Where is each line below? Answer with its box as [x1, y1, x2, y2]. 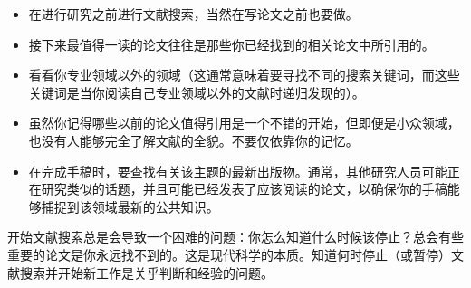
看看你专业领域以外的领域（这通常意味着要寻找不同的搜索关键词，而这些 [28, 65, 460, 84]
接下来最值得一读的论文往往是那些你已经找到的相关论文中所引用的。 [28, 34, 435, 53]
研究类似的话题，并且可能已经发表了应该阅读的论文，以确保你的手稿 [41, 179, 447, 198]
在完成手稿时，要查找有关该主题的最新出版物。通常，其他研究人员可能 [28, 161, 447, 180]
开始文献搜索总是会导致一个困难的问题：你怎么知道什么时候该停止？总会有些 [7, 227, 464, 246]
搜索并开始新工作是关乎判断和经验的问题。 [19, 263, 274, 282]
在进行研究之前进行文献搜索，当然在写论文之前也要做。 [28, 5, 359, 23]
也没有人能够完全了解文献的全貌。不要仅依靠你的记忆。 [28, 130, 359, 149]
